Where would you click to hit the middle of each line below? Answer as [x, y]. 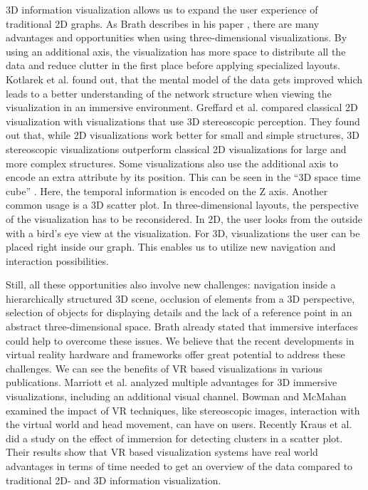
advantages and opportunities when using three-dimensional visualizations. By [177, 37]
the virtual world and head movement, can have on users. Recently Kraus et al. [179, 424]
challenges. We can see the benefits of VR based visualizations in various [164, 368]
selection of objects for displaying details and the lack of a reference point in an [179, 312]
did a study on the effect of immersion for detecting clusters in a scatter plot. [174, 438]
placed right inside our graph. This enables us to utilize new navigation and [171, 247]
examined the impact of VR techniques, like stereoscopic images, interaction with [183, 410]
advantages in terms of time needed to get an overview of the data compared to [179, 466]
